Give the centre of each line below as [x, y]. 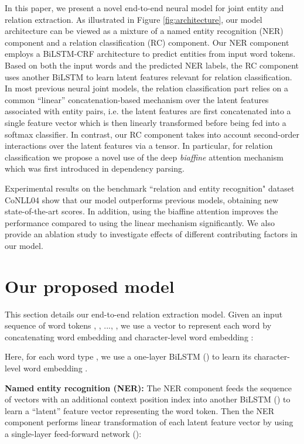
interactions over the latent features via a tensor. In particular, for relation [139, 146]
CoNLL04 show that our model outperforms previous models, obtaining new [142, 199]
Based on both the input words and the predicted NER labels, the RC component [152, 65]
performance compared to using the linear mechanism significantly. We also [140, 222]
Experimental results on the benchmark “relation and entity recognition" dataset [150, 188]
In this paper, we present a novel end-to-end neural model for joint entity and [144, 8]
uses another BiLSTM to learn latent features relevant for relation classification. [148, 76]
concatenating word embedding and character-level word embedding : [129, 337]
